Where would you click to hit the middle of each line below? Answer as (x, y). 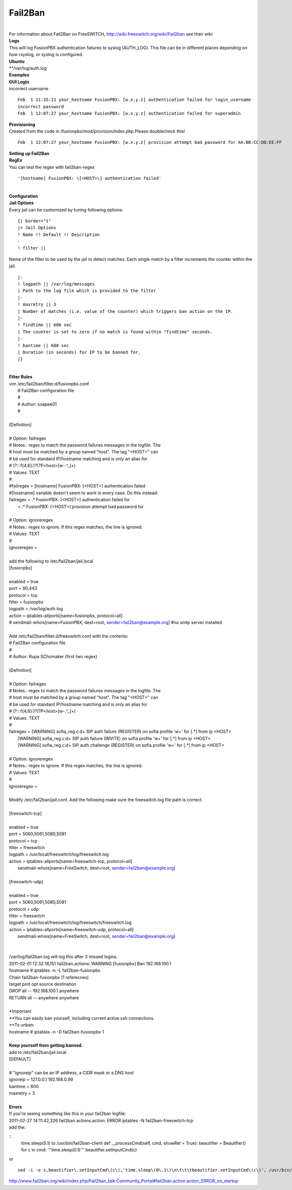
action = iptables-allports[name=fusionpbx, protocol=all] (66, 615)
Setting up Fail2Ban (29, 153)
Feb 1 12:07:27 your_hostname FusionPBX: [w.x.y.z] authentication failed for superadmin (129, 114)
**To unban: (22, 1025)
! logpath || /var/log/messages (56, 284)
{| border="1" (34, 221)
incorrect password (41, 107)
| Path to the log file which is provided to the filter (87, 291)
